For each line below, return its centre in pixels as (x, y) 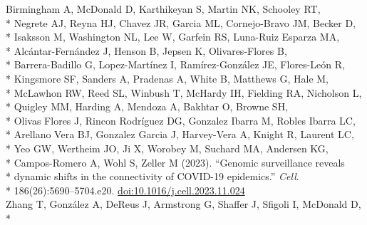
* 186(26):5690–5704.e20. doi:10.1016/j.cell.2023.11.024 (125, 190)
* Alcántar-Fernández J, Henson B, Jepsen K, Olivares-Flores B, (146, 50)
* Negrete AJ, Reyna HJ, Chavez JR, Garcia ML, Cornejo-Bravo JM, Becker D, (181, 22)
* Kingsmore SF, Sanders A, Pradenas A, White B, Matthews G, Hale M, (167, 78)
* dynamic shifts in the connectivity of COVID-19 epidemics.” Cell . (153, 176)
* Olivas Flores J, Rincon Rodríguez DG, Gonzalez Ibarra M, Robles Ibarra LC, (181, 120)
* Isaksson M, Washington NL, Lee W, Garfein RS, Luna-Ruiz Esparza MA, (173, 37)
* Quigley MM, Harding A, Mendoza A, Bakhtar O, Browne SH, (147, 106)
